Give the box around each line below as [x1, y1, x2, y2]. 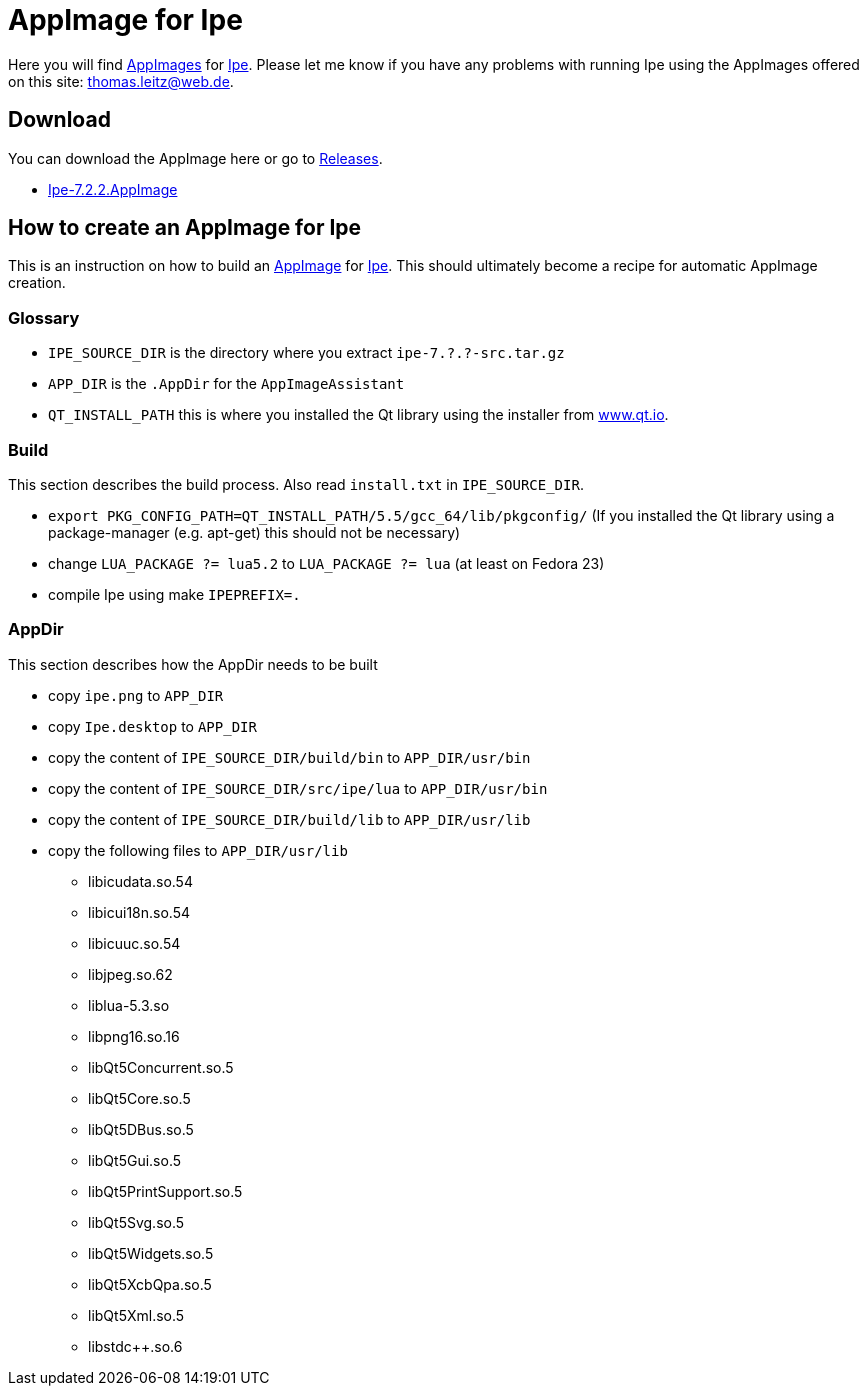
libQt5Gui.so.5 [88, 1151, 182, 1169]
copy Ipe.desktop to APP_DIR [48, 717, 257, 735]
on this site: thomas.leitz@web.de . [8, 72, 234, 90]
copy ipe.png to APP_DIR [48, 686, 224, 704]
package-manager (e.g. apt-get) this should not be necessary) [48, 523, 461, 541]
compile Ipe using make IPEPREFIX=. [48, 585, 301, 603]
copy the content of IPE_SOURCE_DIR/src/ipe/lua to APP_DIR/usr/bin [48, 779, 548, 797]
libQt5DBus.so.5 [88, 1120, 194, 1138]
